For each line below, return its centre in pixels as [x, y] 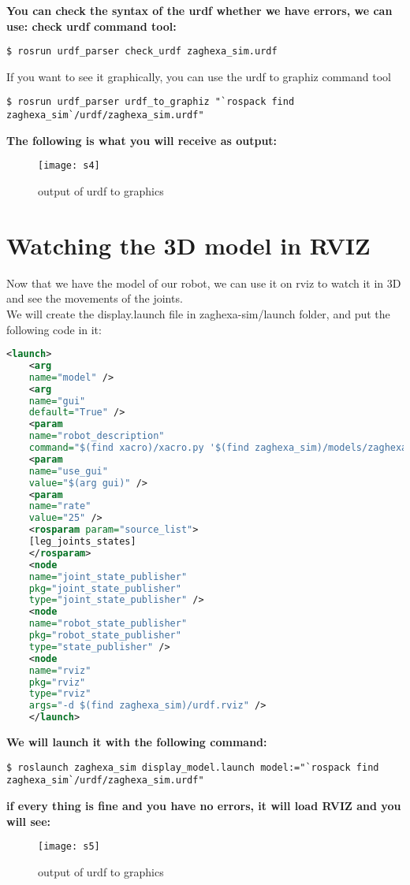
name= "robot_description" [97, 436]
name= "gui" [57, 401]
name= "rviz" [60, 670]
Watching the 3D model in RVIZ [188, 245]
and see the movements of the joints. [95, 298]
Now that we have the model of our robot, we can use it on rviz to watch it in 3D [204, 283]
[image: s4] [69, 166]
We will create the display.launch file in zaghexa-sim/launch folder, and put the [198, 313]
